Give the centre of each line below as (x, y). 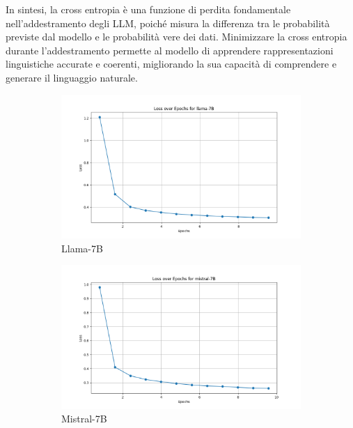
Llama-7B (82, 248)
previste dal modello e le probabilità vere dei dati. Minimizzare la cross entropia (176, 37)
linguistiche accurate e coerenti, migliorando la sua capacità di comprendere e (171, 64)
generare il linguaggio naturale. (72, 77)
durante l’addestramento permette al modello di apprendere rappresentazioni (170, 50)
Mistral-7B (84, 419)
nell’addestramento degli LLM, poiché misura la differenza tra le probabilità (168, 23)
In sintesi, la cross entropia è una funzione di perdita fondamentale (148, 9)
